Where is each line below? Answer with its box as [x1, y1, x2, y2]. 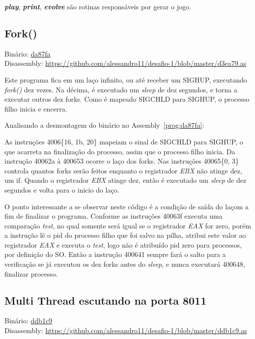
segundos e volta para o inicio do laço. [4, 184, 119, 195]
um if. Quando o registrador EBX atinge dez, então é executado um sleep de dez [4, 175, 247, 185]
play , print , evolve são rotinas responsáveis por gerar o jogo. [4, 1, 191, 11]
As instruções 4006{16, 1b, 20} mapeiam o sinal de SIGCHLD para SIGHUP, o [4, 136, 243, 146]
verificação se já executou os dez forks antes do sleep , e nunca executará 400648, [4, 259, 245, 269]
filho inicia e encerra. [4, 103, 67, 113]
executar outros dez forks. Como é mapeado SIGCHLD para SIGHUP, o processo [4, 94, 250, 104]
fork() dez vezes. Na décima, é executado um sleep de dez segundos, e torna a [4, 84, 237, 94]
